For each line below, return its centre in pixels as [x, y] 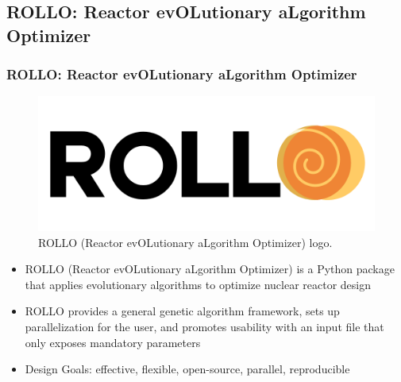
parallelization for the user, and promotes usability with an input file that [204, 326]
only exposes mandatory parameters [113, 342]
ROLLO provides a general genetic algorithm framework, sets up [182, 311]
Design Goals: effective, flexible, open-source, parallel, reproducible [187, 369]
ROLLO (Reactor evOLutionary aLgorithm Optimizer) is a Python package [210, 269]
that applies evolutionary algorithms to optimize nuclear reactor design [198, 284]
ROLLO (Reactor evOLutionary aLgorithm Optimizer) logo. [185, 242]
